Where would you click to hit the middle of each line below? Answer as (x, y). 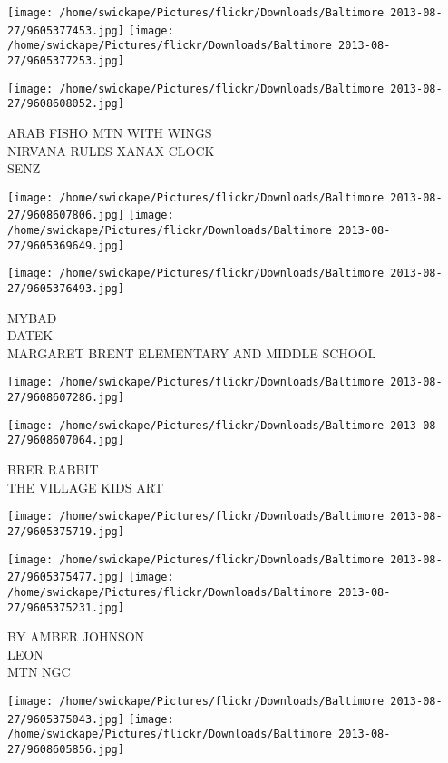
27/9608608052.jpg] (66, 104)
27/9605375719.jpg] (66, 531)
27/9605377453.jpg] (66, 30)
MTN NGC (39, 672)
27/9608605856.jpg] (66, 749)
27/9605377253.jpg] (66, 60)
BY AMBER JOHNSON (76, 636)
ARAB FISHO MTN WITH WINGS (110, 132)
